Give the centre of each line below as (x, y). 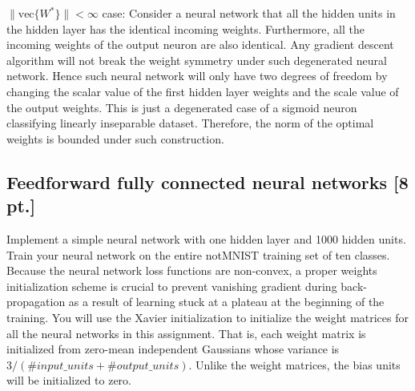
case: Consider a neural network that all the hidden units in (249, 13)
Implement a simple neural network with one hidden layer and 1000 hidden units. (206, 238)
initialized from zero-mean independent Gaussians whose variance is (173, 349)
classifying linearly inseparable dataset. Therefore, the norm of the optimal (190, 123)
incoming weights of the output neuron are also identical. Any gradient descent (200, 44)
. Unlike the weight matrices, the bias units (294, 364)
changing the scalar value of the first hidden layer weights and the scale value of (203, 91)
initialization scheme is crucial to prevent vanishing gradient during (172, 286)
